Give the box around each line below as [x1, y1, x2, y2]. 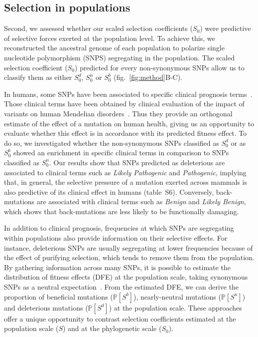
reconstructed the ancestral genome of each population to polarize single [4, 42, 225, 53]
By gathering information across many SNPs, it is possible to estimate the [4, 262, 231, 272]
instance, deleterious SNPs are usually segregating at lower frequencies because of [4, 242, 253, 253]
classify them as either [4, 72, 72, 82]
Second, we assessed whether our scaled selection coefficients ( [4, 23, 193, 33]
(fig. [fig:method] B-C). [114, 72, 183, 82]
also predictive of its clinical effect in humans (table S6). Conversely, [4, 186, 214, 197]
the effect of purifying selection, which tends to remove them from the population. [4, 252, 255, 263]
